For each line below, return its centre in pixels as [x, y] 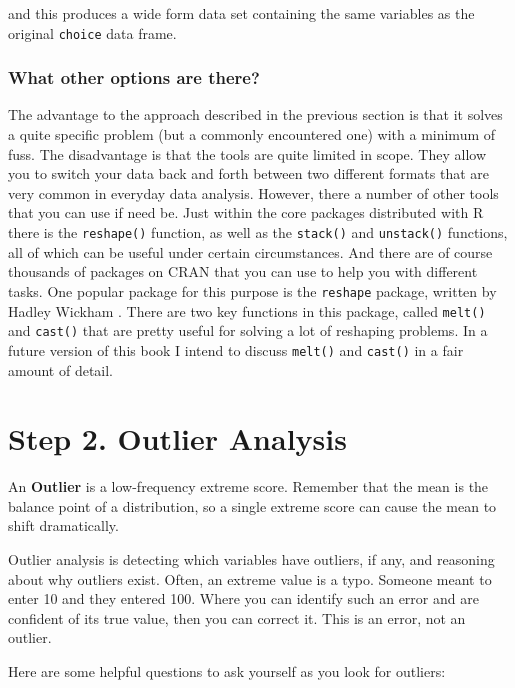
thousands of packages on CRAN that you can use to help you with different [243, 271]
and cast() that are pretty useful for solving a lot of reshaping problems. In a [248, 330]
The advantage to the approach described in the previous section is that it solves [255, 114]
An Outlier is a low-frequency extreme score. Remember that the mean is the [248, 486]
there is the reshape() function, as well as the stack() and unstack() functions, [258, 232]
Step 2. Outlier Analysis [177, 438]
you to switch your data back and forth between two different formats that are [248, 173]
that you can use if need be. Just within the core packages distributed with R [246, 212]
